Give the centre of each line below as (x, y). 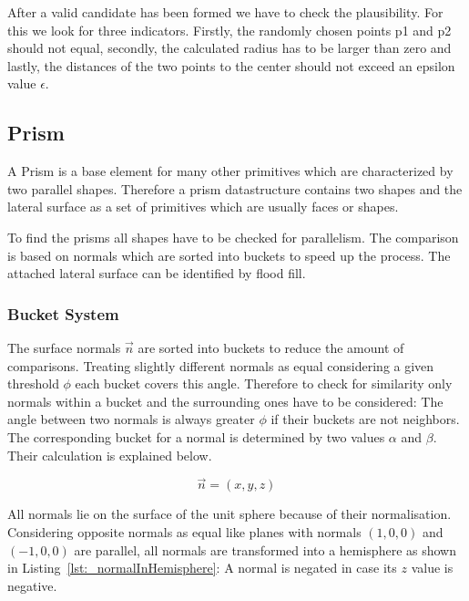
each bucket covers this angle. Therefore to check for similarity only (264, 383)
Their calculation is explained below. (110, 455)
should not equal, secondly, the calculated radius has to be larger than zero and (229, 48)
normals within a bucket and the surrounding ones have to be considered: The (225, 401)
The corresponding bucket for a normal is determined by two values (196, 436)
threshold (33, 383)
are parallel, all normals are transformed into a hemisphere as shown (265, 549)
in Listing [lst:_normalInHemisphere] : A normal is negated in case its (202, 568)
